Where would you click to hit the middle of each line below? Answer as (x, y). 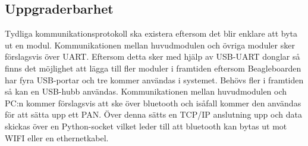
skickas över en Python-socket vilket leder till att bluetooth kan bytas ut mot (146, 126)
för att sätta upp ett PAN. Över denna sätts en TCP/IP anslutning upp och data (153, 114)
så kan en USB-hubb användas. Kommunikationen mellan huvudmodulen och (146, 91)
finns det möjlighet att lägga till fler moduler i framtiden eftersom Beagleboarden (153, 68)
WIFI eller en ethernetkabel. (57, 137)
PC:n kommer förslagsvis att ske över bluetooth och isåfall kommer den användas (153, 103)
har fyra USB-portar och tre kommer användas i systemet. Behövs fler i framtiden (154, 80)
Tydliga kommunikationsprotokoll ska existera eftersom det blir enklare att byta (151, 33)
